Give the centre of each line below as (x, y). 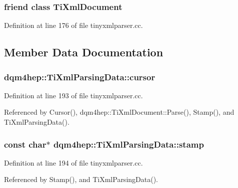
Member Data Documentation (84, 52)
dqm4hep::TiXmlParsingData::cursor (80, 77)
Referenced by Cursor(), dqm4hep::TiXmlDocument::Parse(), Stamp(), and (119, 112)
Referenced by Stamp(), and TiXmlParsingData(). (81, 179)
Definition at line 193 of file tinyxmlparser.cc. (73, 95)
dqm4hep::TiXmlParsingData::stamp (128, 144)
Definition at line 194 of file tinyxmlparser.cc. (73, 162)
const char (25, 144)
